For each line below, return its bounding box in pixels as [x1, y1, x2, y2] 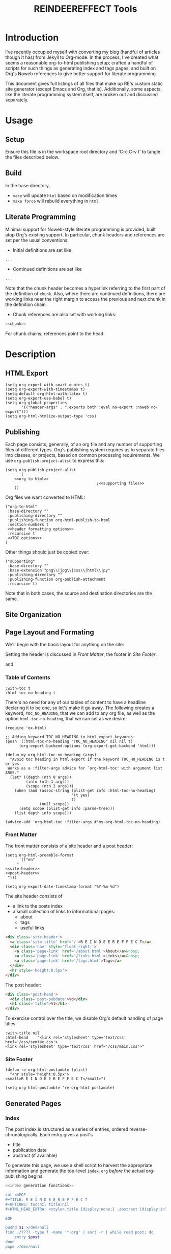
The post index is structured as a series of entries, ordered [5, 1126, 129, 1132]
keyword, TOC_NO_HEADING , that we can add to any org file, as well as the [5, 710, 155, 716]
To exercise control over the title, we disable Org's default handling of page [5, 1015, 163, 1021]
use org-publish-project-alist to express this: [5, 457, 105, 464]
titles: [5, 1021, 17, 1027]
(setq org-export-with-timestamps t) [5, 387, 85, 392]
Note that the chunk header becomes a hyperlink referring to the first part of [5, 285, 165, 292]
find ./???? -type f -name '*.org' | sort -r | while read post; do [5, 1230, 154, 1235]
